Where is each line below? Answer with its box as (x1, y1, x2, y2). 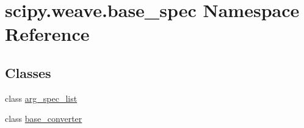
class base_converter (5, 112, 82, 125)
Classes (5, 63, 51, 82)
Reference (5, 21, 90, 46)
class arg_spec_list (5, 91, 78, 104)
